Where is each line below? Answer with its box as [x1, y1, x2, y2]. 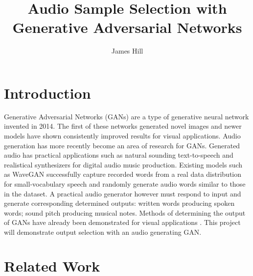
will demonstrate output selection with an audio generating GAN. [4, 226, 202, 237]
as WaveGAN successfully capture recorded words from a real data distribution [4, 169, 242, 179]
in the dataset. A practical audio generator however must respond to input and [4, 188, 241, 198]
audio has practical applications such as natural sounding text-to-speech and [4, 150, 233, 160]
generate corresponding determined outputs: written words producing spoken [4, 198, 235, 208]
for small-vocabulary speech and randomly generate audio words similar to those [4, 179, 246, 189]
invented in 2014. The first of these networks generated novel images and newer [4, 121, 242, 131]
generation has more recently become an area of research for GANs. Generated [4, 140, 240, 150]
